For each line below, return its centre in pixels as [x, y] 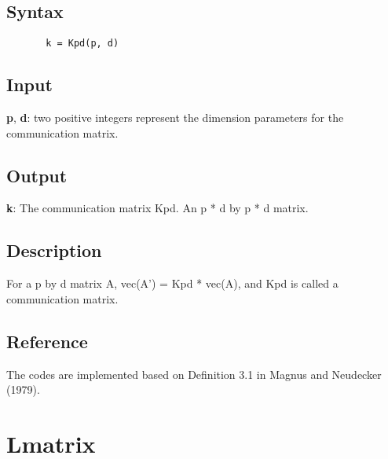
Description [54, 250]
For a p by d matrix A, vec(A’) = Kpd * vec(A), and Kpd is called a [172, 283]
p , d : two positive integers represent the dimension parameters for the [175, 118]
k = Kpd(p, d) [82, 44]
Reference [47, 341]
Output [37, 175]
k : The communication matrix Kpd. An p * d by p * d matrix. [157, 208]
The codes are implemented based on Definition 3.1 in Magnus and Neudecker [194, 374]
